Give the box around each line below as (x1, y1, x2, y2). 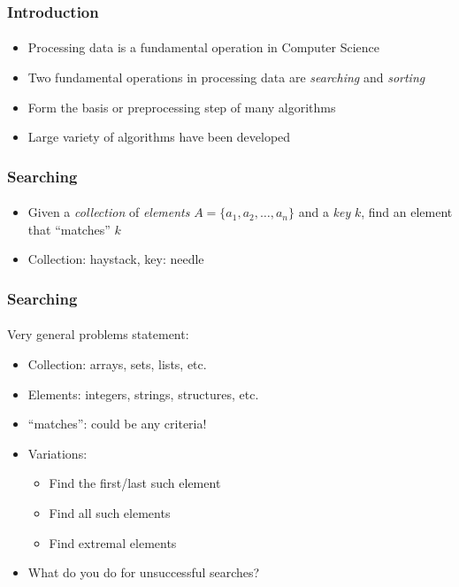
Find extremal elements (49, 533, 177, 552)
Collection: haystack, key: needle (27, 250, 204, 268)
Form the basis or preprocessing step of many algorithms (27, 97, 336, 116)
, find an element (361, 203, 453, 221)
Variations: (27, 444, 88, 462)
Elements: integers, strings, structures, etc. (27, 384, 259, 403)
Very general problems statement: (7, 325, 189, 344)
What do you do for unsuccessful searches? (27, 563, 260, 582)
